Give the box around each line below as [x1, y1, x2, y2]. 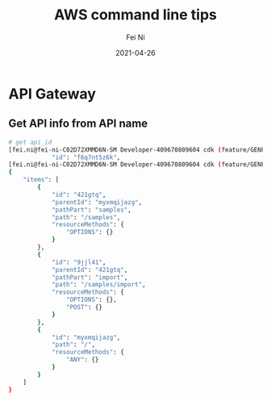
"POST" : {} [65, 303, 103, 311]
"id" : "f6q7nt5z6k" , [51, 153, 121, 161]
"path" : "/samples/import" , [51, 281, 147, 289]
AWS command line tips [53, 6, 218, 24]
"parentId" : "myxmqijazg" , [51, 198, 143, 207]
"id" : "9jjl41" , [51, 258, 106, 266]
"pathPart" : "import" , [51, 273, 128, 282]
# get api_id [8, 138, 52, 146]
